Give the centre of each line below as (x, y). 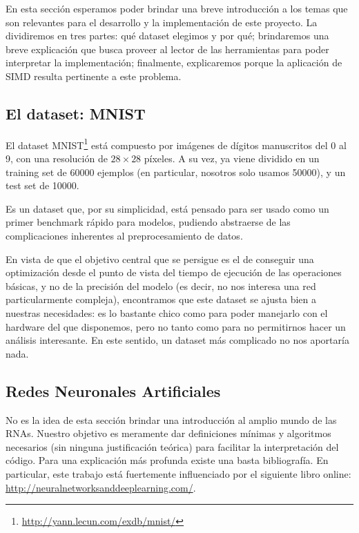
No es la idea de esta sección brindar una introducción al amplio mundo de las (171, 419)
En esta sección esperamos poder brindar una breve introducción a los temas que (177, 8)
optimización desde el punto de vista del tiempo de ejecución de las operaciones (174, 272)
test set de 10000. (42, 185)
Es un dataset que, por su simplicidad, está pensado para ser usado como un (167, 208)
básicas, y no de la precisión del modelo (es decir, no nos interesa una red (161, 285)
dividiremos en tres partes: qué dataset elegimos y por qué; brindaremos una (167, 36)
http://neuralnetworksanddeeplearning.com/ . (101, 487)
